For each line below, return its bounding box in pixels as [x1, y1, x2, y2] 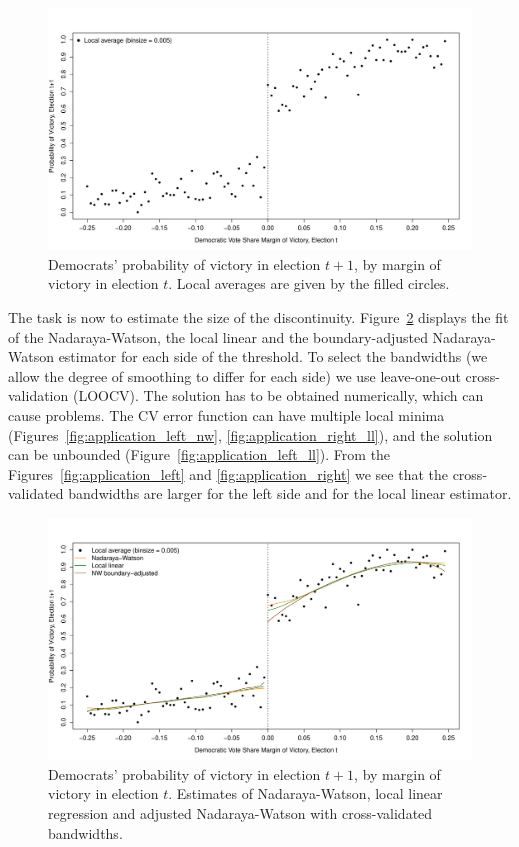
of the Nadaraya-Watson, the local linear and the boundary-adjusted [8, 326, 428, 347]
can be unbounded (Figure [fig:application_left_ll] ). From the [8, 444, 391, 465]
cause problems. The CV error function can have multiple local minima [8, 404, 445, 425]
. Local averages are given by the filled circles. [168, 273, 450, 294]
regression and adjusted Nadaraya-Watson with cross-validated [48, 802, 433, 823]
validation [8, 385, 69, 406]
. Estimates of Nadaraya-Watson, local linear [168, 783, 443, 804]
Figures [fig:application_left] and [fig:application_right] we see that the [8, 463, 448, 484]
